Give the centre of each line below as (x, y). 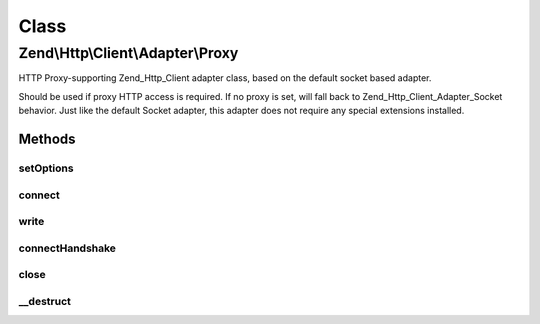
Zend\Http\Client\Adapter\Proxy (128, 53)
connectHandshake (67, 248)
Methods (47, 138)
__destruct (45, 301)
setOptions (46, 168)
